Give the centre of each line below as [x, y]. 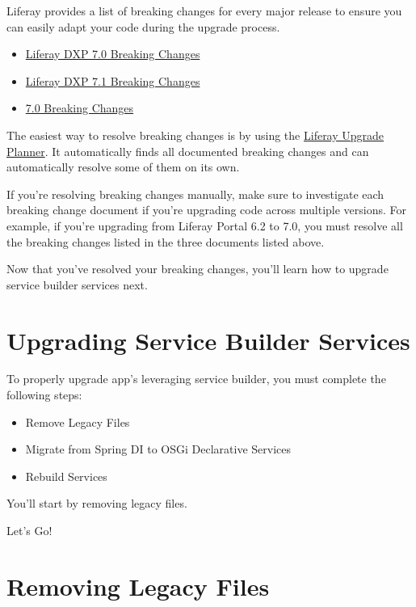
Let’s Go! [29, 530]
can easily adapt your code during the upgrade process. [143, 26]
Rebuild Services [66, 476]
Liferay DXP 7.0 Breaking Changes [113, 54]
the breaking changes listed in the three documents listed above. [166, 241]
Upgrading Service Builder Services [208, 340]
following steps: [44, 395]
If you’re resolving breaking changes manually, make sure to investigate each [195, 194]
